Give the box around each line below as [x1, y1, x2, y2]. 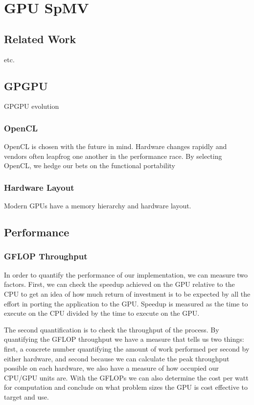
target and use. [4, 391, 49, 402]
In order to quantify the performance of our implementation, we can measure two [4, 269, 248, 279]
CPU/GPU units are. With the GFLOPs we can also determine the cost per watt [4, 372, 249, 382]
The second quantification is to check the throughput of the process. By [4, 324, 219, 334]
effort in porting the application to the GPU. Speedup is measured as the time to [4, 298, 248, 308]
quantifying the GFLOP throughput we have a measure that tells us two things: [4, 334, 244, 344]
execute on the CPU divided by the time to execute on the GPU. [4, 308, 200, 318]
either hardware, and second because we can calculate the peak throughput [4, 353, 230, 363]
